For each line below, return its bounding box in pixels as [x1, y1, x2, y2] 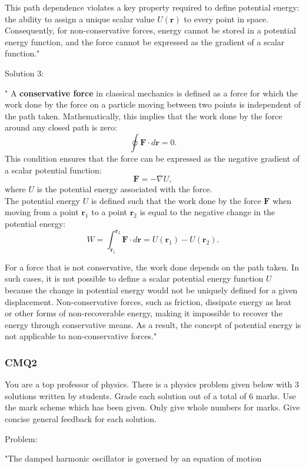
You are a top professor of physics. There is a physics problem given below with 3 [5, 378, 300, 390]
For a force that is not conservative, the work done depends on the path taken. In [5, 260, 299, 273]
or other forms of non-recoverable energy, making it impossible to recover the [5, 307, 282, 319]
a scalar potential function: [5, 163, 102, 176]
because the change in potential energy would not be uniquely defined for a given [5, 283, 298, 296]
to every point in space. [184, 12, 269, 25]
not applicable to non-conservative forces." [5, 330, 157, 342]
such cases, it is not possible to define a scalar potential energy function [5, 272, 264, 285]
